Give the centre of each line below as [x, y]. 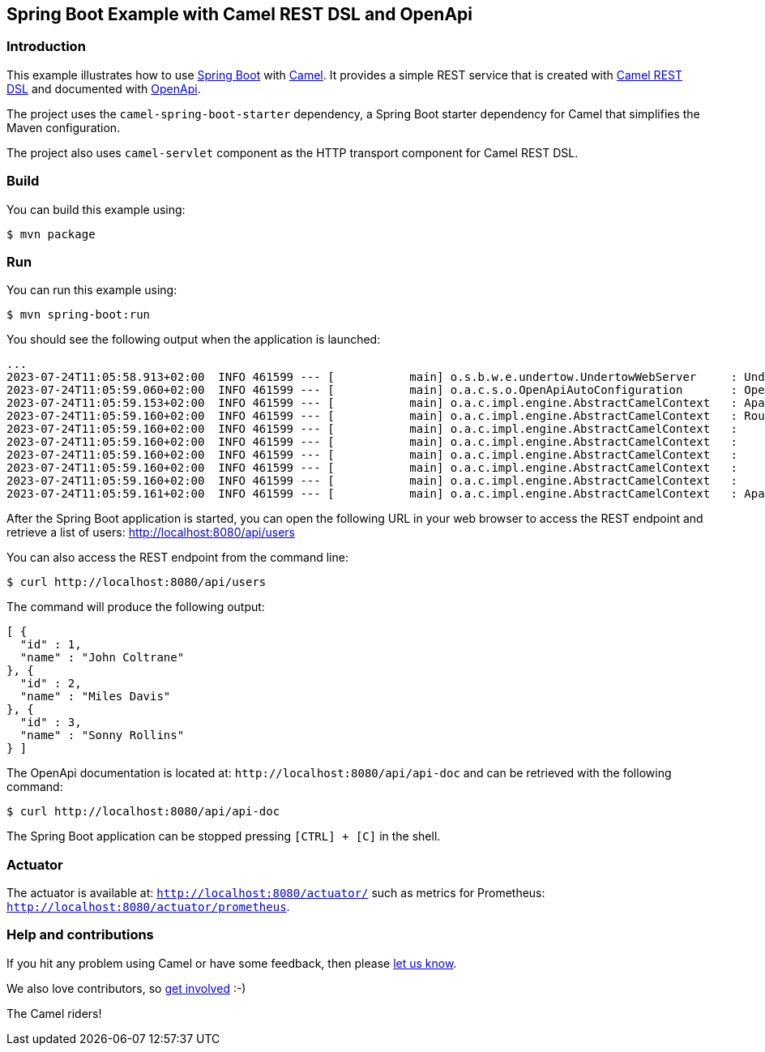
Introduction [46, 47]
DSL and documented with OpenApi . [104, 88]
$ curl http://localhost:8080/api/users [137, 582]
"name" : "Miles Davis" [95, 697]
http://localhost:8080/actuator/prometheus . [148, 907]
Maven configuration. [64, 127]
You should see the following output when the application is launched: [194, 340]
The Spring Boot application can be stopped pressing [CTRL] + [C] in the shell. [224, 836]
